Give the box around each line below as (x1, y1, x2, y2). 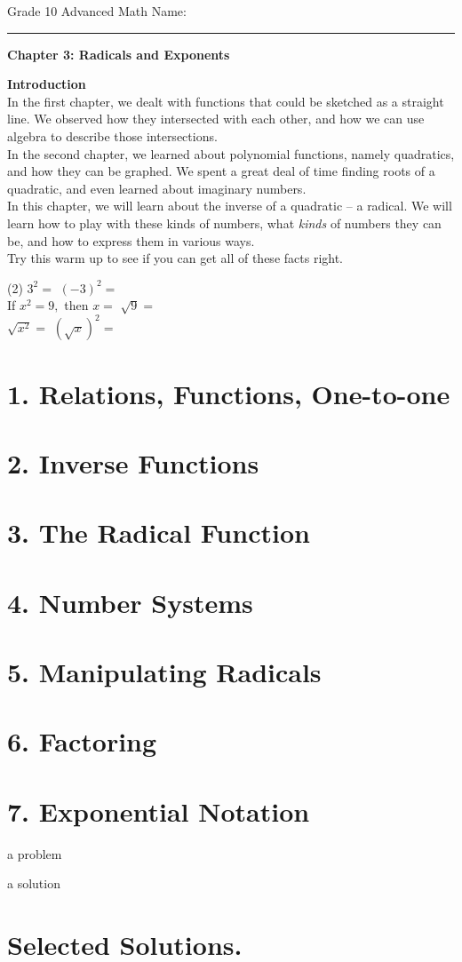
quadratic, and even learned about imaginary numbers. (7, 179, 307, 197)
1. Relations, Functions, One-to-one (7, 375, 450, 411)
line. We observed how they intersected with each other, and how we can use (7, 109, 425, 128)
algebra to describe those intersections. (7, 126, 218, 145)
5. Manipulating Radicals (7, 654, 322, 690)
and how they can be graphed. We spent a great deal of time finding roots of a (7, 162, 435, 180)
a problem (7, 844, 62, 863)
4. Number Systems (7, 584, 253, 620)
